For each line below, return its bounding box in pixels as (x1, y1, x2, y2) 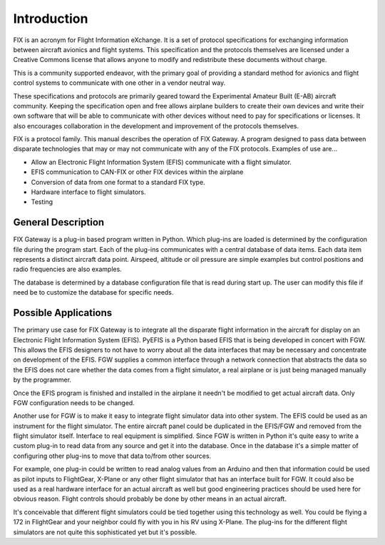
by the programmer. (13, 375, 71, 384)
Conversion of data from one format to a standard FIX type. (31, 178, 206, 186)
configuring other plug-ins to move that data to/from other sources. (13, 452, 212, 460)
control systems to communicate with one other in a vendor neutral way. (13, 78, 226, 87)
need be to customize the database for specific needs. (13, 288, 174, 297)
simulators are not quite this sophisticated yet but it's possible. (13, 528, 197, 536)
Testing (31, 198, 53, 206)
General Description (13, 216, 105, 228)
